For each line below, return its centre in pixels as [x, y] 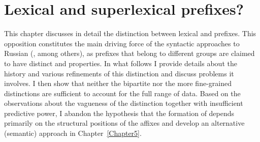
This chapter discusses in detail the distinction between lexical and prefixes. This [130, 33]
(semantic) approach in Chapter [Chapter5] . [73, 133]
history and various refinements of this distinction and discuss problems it [119, 73]
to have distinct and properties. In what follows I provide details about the [121, 63]
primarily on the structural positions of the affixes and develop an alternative [124, 123]
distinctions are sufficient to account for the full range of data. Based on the [122, 93]
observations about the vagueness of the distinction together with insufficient [124, 103]
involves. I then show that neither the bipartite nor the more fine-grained [118, 83]
